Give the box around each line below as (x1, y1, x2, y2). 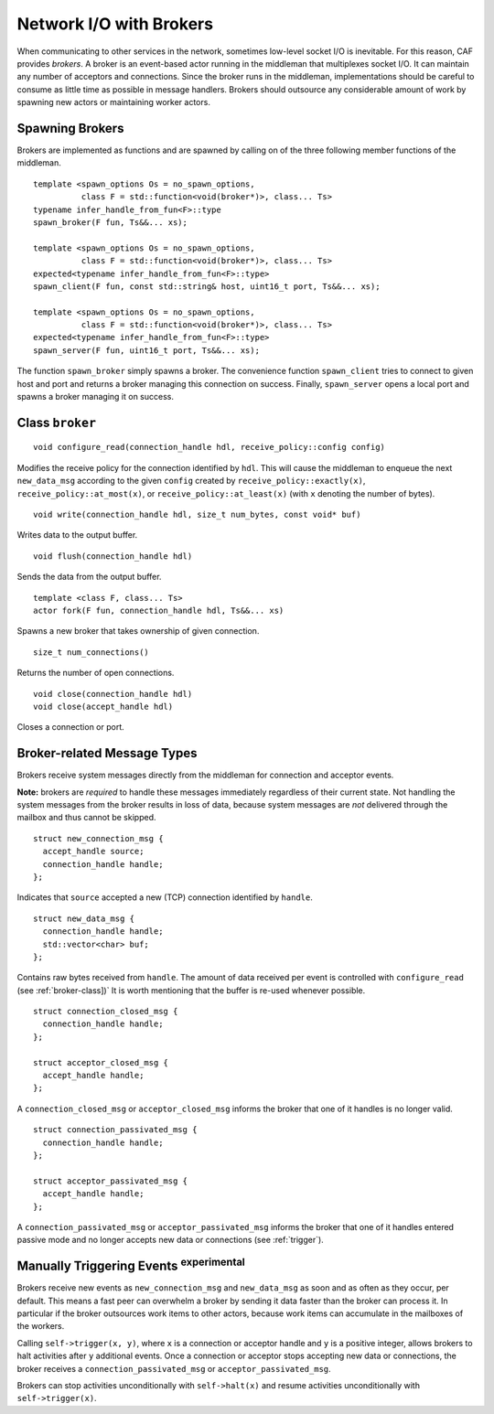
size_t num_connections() (33, 647, 150, 658)
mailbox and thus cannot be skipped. (16, 812, 156, 823)
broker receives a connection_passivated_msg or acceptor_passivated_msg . (16, 1363, 331, 1374)
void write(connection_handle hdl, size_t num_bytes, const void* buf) (33, 509, 361, 520)
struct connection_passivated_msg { (33, 1125, 198, 1135)
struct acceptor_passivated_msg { (33, 1175, 188, 1186)
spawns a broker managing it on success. (16, 391, 174, 402)
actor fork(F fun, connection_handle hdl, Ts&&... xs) (33, 605, 285, 616)
